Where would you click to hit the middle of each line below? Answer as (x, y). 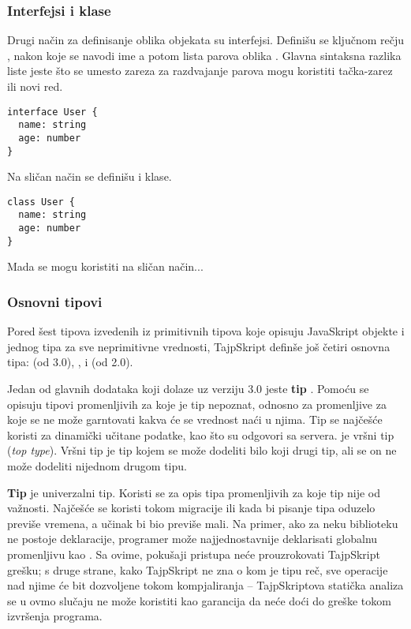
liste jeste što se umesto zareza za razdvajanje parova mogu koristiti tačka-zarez (200, 71)
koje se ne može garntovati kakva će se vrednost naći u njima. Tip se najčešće (195, 419)
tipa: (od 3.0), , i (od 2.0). (70, 362)
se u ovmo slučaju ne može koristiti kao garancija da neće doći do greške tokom (199, 600)
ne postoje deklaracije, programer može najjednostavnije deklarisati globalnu (192, 539)
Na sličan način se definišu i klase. (90, 176)
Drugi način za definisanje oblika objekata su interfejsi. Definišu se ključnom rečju (205, 40)
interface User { (52, 112)
